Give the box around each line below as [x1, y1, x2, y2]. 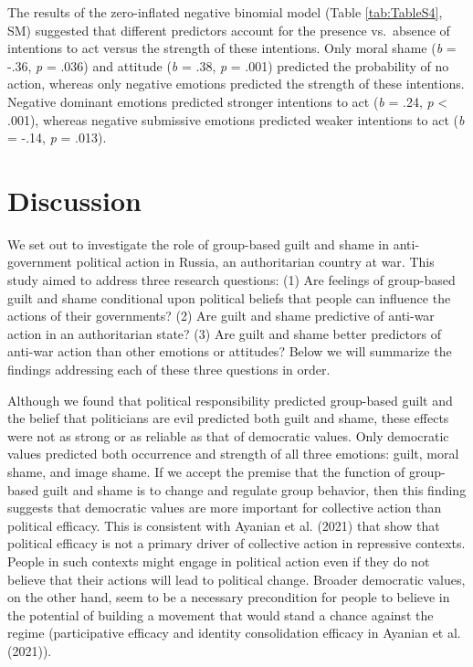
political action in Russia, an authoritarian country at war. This [76, 252, 435, 271]
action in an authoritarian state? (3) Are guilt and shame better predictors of [7, 323, 441, 343]
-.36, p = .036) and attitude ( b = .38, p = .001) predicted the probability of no [7, 56, 449, 75]
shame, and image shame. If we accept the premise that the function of [7, 462, 405, 481]
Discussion [7, 181, 142, 218]
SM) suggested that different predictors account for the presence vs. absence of [7, 20, 450, 39]
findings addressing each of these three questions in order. [7, 360, 331, 379]
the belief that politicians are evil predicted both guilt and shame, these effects [7, 408, 449, 428]
